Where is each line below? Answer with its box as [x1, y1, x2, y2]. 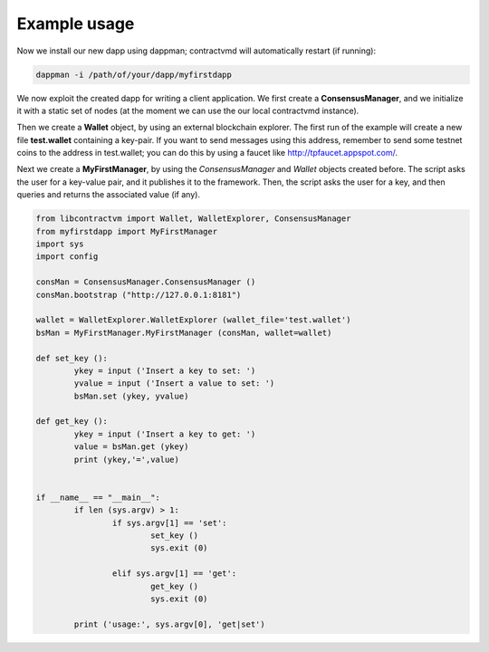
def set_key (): [35, 353, 109, 363]
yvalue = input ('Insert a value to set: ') [73, 379, 275, 388]
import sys [35, 239, 84, 249]
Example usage [16, 14, 135, 34]
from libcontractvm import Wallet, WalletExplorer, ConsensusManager [35, 214, 351, 224]
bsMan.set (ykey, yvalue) [73, 390, 189, 401]
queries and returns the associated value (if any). [16, 189, 201, 200]
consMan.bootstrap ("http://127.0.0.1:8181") [35, 290, 242, 300]
